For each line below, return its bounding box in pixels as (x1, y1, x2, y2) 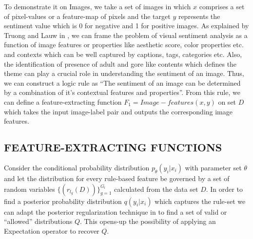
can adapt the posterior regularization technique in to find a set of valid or (4, 206, 227, 217)
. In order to (206, 184, 243, 194)
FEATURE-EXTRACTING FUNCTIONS (4, 140, 222, 155)
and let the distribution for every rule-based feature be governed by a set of (4, 173, 230, 183)
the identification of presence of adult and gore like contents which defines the (4, 58, 237, 69)
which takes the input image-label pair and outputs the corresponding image (4, 106, 233, 116)
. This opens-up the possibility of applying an (79, 216, 216, 226)
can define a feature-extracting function (4, 96, 122, 107)
